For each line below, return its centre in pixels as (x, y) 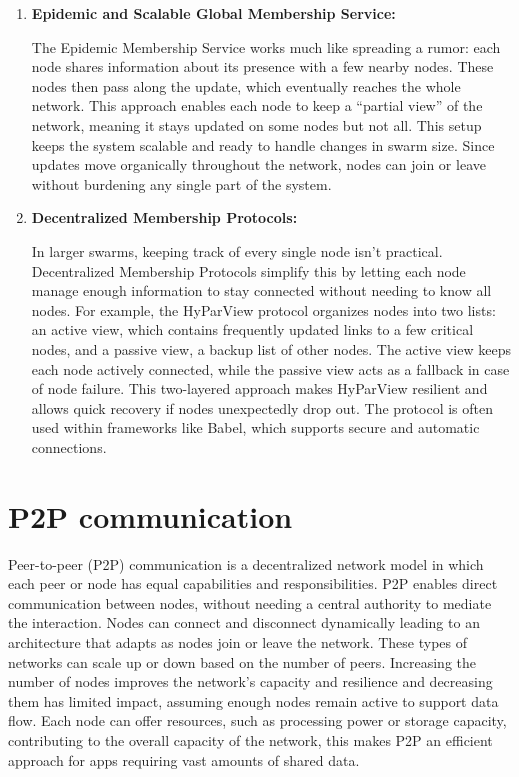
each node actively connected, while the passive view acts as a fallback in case (270, 368)
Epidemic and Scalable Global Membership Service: (213, 13)
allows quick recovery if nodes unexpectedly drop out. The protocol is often (262, 407)
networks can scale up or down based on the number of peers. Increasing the (242, 661)
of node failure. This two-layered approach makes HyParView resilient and (259, 388)
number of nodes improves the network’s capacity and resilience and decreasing (250, 681)
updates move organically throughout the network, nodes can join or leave (258, 164)
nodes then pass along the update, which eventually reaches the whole (246, 85)
